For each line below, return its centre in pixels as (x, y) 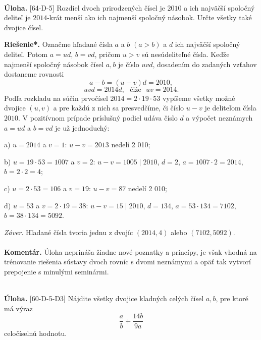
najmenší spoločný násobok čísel (54, 64)
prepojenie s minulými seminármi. (57, 272)
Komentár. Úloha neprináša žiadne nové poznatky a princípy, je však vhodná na (130, 251)
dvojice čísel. (24, 27)
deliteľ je (17, 17)
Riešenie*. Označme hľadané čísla (58, 44)
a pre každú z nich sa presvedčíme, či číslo (119, 108)
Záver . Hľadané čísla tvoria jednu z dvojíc (69, 232)
